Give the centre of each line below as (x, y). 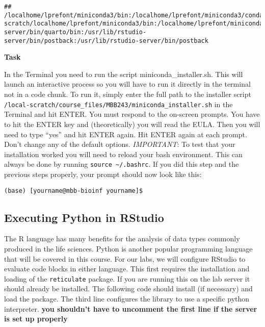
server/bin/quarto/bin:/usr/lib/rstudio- (75, 32)
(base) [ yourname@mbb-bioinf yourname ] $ (74, 191)
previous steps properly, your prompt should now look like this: (103, 174)
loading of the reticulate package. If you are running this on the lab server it (127, 278)
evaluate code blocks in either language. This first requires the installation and (127, 269)
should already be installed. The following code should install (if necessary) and (128, 288)
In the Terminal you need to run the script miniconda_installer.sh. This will (124, 74)
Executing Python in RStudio (84, 217)
